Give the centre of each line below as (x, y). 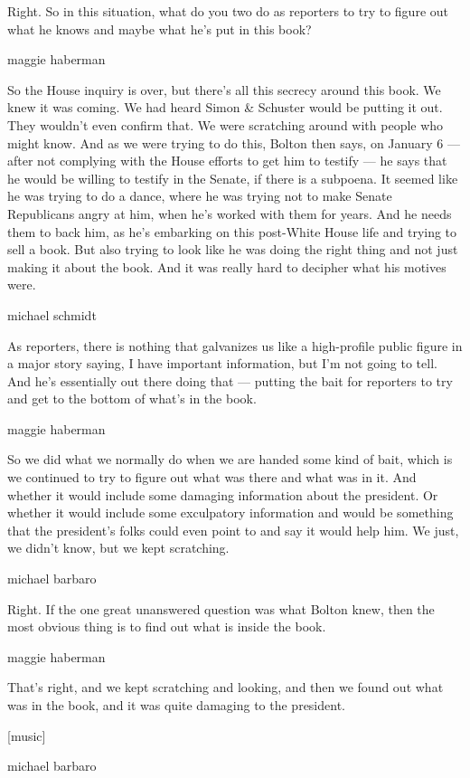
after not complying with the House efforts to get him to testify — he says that (227, 161)
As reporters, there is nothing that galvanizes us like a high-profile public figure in (235, 345)
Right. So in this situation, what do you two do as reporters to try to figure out (228, 11)
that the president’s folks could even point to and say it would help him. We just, (233, 530)
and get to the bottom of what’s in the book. (132, 398)
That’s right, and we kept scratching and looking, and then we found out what (226, 687)
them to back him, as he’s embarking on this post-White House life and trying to (232, 231)
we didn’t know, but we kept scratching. (118, 548)
